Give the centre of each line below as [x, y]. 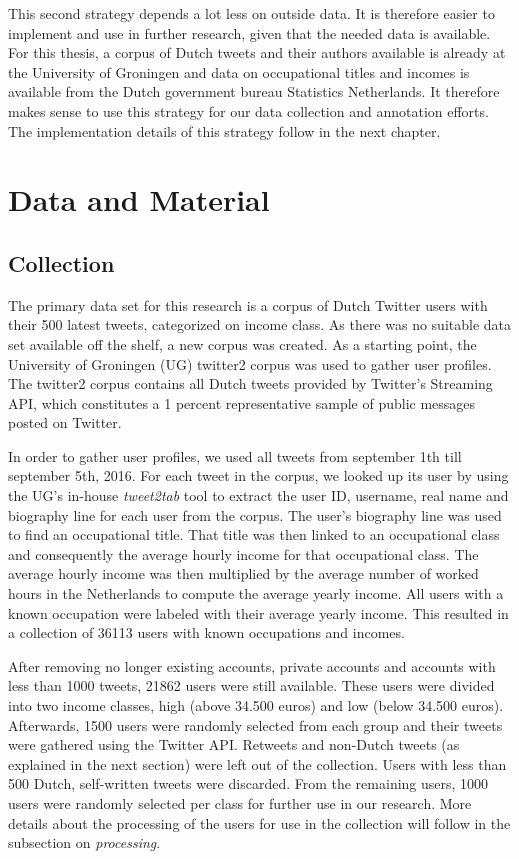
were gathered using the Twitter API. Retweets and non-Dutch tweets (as [234, 744]
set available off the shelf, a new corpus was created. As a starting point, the [242, 343]
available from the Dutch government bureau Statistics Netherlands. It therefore [254, 91]
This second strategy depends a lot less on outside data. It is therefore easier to [251, 13]
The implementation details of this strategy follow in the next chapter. [224, 130]
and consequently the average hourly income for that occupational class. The [243, 553]
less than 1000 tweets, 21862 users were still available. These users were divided [251, 685]
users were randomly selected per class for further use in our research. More [240, 802]
